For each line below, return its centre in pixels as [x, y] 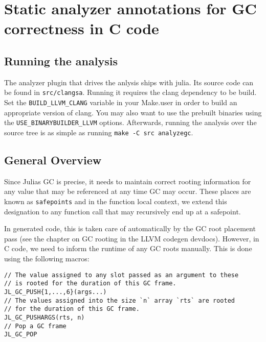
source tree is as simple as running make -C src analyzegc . [99, 132]
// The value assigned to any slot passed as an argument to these [121, 275]
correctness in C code [82, 28]
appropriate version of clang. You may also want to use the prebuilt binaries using [133, 112]
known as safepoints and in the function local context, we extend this [116, 201]
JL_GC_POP [21, 335]
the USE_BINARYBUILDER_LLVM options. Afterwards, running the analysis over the [130, 122]
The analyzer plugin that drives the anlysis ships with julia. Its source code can [129, 82]
